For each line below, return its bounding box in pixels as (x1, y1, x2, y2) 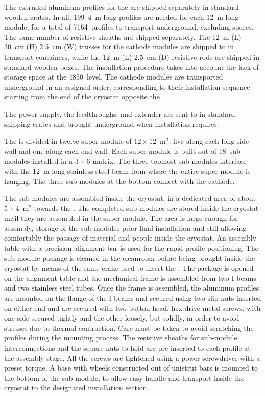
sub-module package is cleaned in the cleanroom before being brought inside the (4, 252, 255, 263)
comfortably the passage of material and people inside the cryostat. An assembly (4, 232, 257, 243)
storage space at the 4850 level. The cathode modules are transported (4, 71, 223, 82)
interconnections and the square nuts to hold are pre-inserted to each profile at (4, 342, 251, 353)
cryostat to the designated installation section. (4, 382, 149, 393)
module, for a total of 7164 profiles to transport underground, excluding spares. (4, 21, 254, 32)
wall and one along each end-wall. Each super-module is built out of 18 (4, 145, 226, 156)
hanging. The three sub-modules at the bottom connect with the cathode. (4, 175, 235, 186)
